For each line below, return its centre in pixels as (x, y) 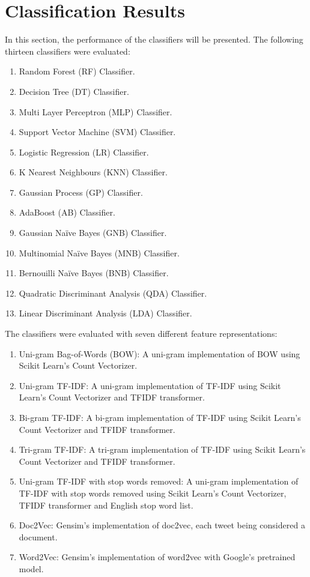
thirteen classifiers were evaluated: (68, 51)
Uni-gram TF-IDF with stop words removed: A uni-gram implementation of (159, 481)
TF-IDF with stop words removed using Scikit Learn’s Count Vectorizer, (153, 493)
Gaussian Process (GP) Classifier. (81, 192)
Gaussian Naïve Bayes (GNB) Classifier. (93, 233)
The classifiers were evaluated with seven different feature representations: (141, 334)
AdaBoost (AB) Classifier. (67, 212)
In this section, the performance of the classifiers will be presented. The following (154, 39)
